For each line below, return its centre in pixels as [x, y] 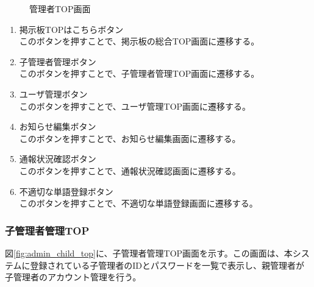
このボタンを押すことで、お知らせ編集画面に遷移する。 [130, 138]
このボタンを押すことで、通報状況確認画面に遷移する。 [130, 170]
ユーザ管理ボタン [53, 94]
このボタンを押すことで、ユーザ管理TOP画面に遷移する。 [135, 106]
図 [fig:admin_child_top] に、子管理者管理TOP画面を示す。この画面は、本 [149, 253]
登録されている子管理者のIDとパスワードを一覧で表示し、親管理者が [167, 265]
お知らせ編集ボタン [58, 126]
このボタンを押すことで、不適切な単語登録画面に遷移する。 [138, 203]
